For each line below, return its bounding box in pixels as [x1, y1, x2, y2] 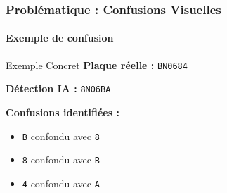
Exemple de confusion [6, 30, 114, 45]
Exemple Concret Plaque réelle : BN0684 [6, 57, 188, 72]
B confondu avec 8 [22, 128, 100, 143]
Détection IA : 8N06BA [6, 81, 111, 96]
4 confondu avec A [22, 175, 100, 190]
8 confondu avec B [22, 152, 100, 167]
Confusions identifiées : [6, 104, 119, 119]
